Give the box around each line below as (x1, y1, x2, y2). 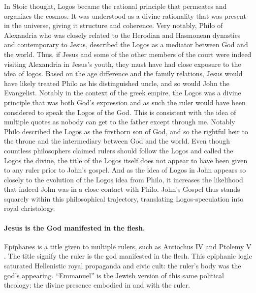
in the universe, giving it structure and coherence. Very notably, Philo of (4, 20, 223, 30)
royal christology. (4, 203, 55, 213)
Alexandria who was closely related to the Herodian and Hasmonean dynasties (4, 29, 241, 40)
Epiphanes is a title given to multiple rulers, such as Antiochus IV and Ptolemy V (4, 241, 252, 251)
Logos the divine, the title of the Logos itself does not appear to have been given (4, 155, 248, 165)
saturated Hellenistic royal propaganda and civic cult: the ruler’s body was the (4, 261, 241, 271)
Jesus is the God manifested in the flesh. (4, 222, 145, 233)
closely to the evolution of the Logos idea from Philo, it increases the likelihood (4, 174, 243, 184)
